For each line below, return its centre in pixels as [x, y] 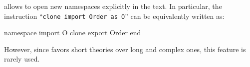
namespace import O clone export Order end [73, 33]
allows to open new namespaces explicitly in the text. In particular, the [113, 6]
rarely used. [22, 59]
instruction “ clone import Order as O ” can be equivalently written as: [114, 16]
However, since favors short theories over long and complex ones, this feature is [125, 49]
